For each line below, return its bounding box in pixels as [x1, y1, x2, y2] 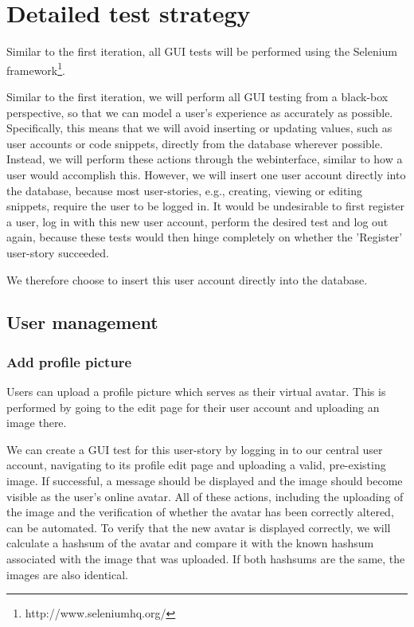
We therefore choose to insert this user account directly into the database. [6, 271, 368, 288]
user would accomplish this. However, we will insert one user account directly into [6, 166, 406, 182]
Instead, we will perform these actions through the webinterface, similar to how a [6, 151, 403, 167]
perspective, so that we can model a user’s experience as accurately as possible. [6, 104, 393, 120]
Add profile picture [6, 351, 132, 371]
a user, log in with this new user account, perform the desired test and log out [6, 213, 389, 229]
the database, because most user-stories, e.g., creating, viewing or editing [6, 182, 363, 198]
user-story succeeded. [6, 244, 110, 261]
